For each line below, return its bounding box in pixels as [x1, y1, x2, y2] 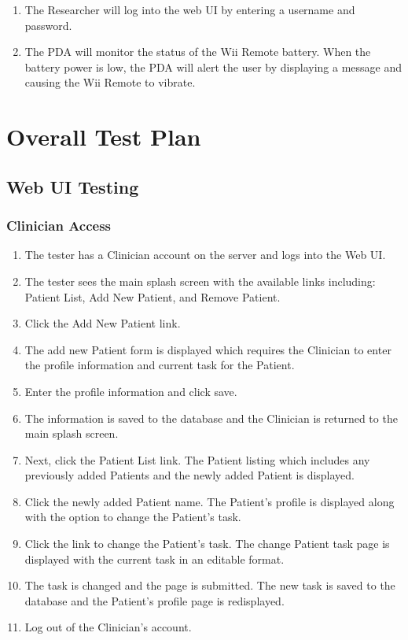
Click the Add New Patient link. [24, 315, 181, 331]
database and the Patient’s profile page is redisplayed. [24, 592, 285, 609]
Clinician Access [6, 216, 112, 235]
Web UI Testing [6, 174, 139, 198]
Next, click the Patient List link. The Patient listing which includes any [24, 451, 370, 468]
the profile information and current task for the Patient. [24, 357, 295, 373]
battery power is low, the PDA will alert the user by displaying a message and [24, 58, 402, 75]
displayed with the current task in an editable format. [24, 550, 285, 567]
